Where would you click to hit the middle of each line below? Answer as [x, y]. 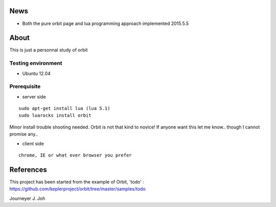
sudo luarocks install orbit [55, 115]
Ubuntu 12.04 [37, 73]
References [28, 170]
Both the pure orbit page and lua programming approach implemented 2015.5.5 [106, 23]
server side [34, 96]
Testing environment [36, 63]
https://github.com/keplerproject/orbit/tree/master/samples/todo [77, 189]
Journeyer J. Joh [27, 198]
